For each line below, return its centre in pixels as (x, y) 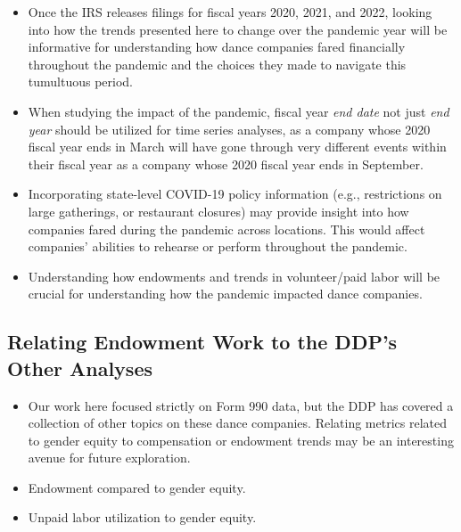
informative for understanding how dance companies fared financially (217, 47)
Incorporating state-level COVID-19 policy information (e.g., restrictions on (235, 194)
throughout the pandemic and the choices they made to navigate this (217, 64)
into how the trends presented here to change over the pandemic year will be (238, 29)
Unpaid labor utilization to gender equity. (142, 517)
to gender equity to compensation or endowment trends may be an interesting (241, 440)
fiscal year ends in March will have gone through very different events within (237, 147)
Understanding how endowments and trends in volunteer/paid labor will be (234, 276)
